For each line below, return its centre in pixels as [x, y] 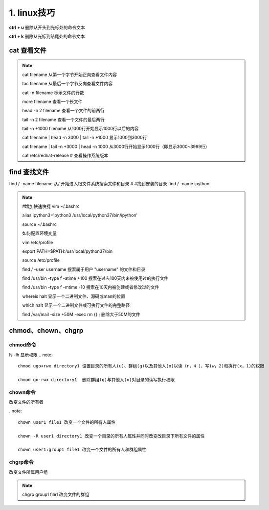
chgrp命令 [21, 462]
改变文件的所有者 [26, 402]
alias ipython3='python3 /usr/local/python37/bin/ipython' [80, 215]
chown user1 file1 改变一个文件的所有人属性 [67, 422]
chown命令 [22, 392]
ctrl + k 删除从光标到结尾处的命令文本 [47, 36]
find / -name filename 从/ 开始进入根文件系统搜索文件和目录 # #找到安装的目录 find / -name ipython [109, 184]
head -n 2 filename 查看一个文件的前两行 [63, 111]
